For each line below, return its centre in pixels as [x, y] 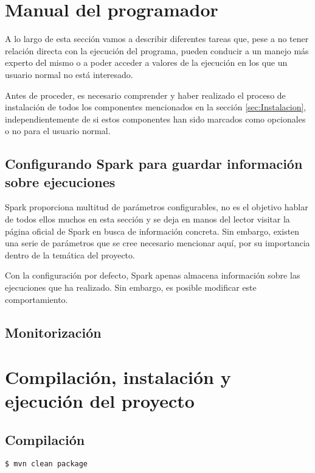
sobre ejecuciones [60, 181]
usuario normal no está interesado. [69, 74]
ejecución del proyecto [100, 401]
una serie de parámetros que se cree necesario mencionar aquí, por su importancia [157, 243]
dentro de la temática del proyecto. [70, 254]
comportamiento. [36, 299]
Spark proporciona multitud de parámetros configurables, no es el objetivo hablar [157, 207]
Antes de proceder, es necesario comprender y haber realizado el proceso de [145, 95]
